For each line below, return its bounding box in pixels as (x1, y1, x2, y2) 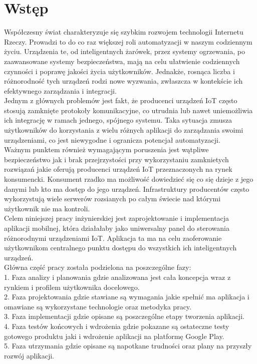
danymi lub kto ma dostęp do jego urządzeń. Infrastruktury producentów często (4, 183, 249, 194)
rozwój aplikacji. (4, 350, 55, 360)
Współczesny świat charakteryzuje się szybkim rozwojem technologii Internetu (4, 27, 243, 37)
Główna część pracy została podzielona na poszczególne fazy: (4, 262, 191, 272)
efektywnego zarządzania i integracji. (4, 85, 117, 96)
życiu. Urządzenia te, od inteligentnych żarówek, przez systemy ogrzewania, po (4, 46, 245, 57)
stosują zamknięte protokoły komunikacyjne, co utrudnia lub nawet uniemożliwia (4, 105, 253, 115)
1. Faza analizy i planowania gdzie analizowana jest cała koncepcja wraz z (4, 271, 231, 282)
